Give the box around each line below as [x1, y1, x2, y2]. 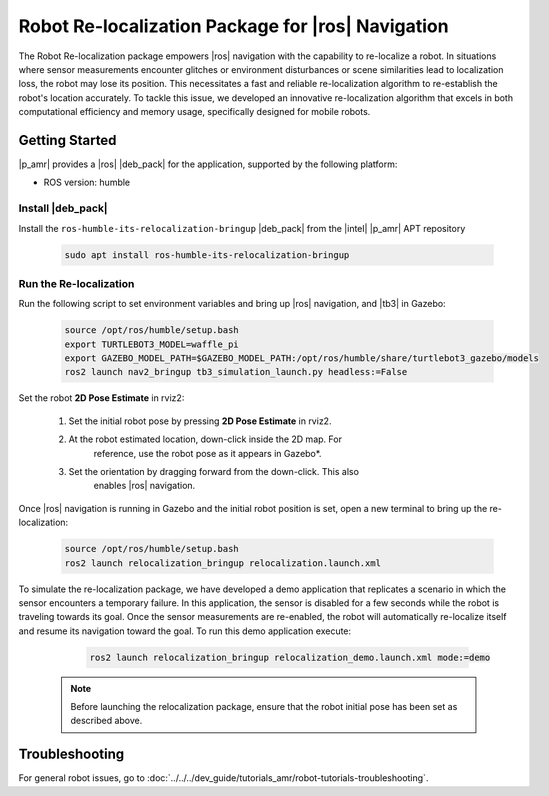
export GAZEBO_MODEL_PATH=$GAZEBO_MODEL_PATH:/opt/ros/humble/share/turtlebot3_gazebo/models [64, 353, 540, 364]
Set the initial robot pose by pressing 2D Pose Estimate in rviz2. [68, 415, 332, 427]
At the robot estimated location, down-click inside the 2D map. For [68, 433, 342, 445]
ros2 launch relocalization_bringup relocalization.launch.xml [64, 557, 382, 569]
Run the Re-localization [18, 276, 135, 290]
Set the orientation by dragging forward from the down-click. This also [68, 465, 360, 477]
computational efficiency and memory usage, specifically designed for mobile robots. [18, 106, 371, 118]
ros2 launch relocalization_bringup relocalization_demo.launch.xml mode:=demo [89, 651, 491, 663]
